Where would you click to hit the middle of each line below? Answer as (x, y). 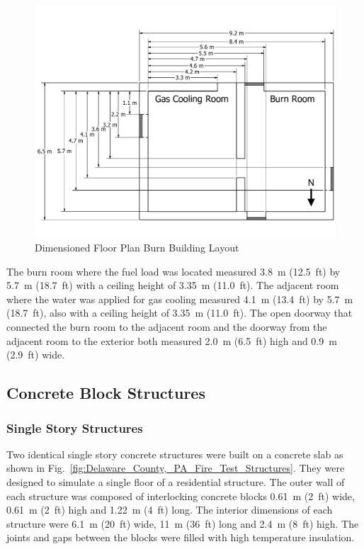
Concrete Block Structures (106, 393)
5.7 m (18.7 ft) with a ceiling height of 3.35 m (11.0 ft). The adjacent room (173, 285)
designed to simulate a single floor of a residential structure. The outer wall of (176, 482)
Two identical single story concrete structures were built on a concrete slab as (175, 454)
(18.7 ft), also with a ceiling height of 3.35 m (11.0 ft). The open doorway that (180, 313)
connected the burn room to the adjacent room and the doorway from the (167, 327)
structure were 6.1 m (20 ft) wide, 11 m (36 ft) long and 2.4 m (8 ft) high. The (183, 523)
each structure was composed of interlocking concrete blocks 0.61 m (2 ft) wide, (181, 496)
